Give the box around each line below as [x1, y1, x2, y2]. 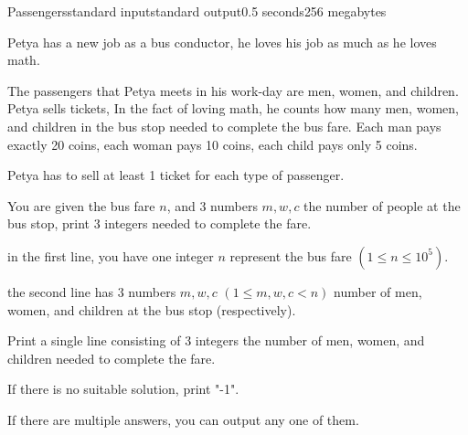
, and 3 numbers [166, 196, 258, 215]
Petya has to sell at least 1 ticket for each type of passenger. [7, 165, 345, 185]
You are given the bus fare [7, 196, 155, 215]
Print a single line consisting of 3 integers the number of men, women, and [7, 331, 425, 350]
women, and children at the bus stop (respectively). [7, 300, 296, 319]
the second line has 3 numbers [7, 281, 176, 301]
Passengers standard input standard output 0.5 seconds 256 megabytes [7, 2, 387, 20]
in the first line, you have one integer [7, 246, 214, 265]
